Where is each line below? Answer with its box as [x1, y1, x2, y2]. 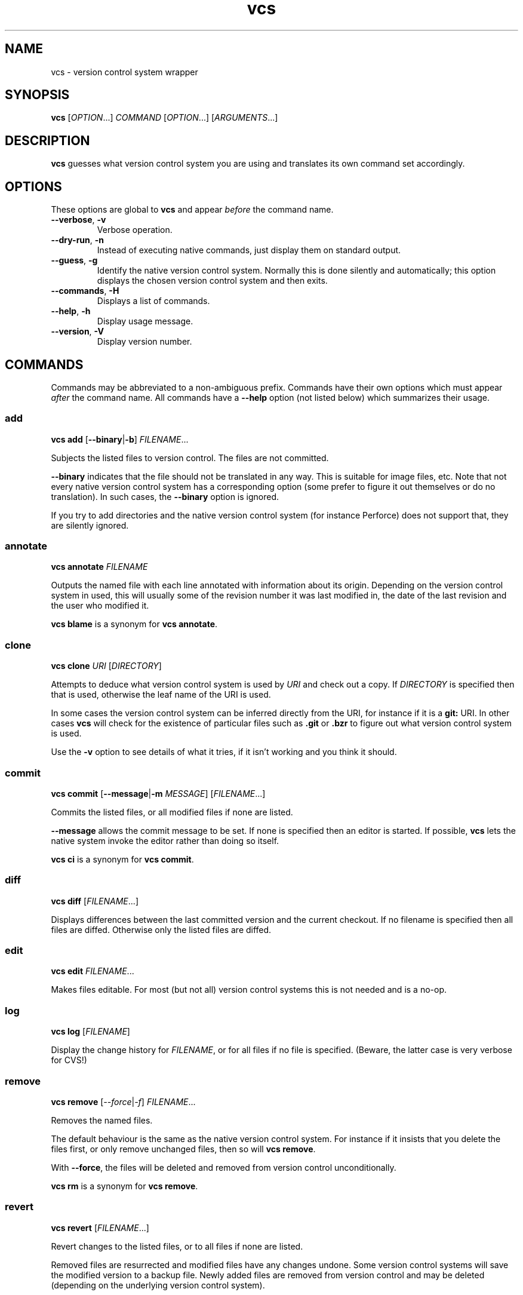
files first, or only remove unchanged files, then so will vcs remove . [51, 1143, 316, 1154]
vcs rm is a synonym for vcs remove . [51, 1180, 198, 1191]
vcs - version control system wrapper [51, 66, 198, 77]
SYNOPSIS [5, 87, 70, 103]
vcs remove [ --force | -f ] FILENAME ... [51, 1096, 196, 1107]
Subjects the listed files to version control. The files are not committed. [51, 452, 329, 463]
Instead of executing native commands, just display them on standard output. [97, 245, 401, 256]
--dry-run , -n [51, 235, 104, 246]
